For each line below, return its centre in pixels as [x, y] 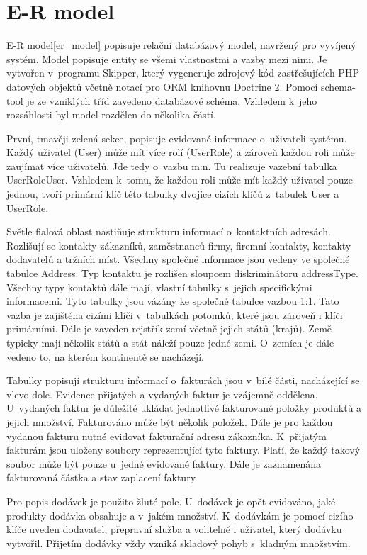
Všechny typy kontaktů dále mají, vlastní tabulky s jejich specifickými [159, 287]
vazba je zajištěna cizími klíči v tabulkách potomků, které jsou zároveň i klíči [175, 314]
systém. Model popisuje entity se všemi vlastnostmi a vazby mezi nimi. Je [167, 58]
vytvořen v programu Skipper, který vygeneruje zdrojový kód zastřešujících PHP [183, 73]
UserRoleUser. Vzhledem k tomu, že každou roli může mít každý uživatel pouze [180, 180]
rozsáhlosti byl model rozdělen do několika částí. [111, 114]
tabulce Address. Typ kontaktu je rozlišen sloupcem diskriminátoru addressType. [182, 273]
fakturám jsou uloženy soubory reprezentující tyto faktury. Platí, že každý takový [183, 450]
